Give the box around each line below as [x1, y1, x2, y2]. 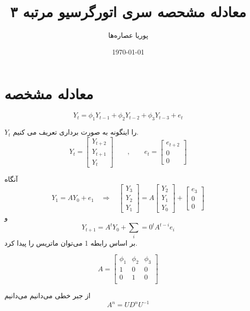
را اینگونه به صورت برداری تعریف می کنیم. [13, 127, 139, 137]
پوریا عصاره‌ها [108, 30, 148, 40]
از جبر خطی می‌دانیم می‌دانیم [4, 290, 91, 301]
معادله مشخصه [4, 84, 94, 104]
